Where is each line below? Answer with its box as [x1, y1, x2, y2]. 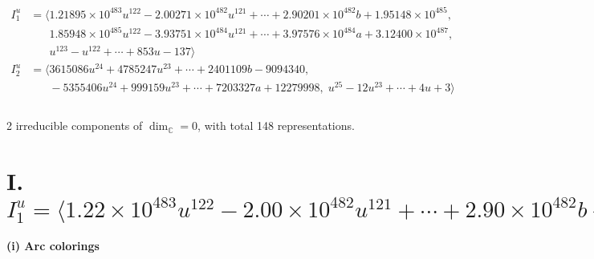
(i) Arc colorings [6, 237, 100, 254]
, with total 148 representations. [197, 117, 355, 134]
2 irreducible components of [6, 117, 143, 134]
